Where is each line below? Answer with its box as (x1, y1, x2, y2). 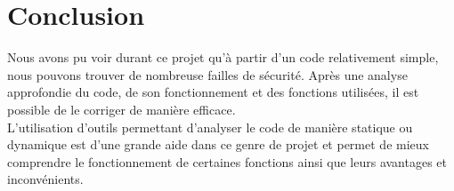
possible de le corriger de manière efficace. (7, 99, 236, 118)
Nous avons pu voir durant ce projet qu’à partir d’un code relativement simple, (7, 48, 439, 67)
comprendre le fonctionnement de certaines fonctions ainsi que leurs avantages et (7, 152, 448, 171)
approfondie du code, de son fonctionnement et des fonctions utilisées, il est (7, 83, 419, 101)
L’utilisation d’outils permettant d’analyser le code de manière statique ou (7, 117, 413, 136)
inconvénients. (7, 170, 84, 188)
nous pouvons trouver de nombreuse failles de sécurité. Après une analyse (7, 65, 408, 84)
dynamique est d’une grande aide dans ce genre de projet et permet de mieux (7, 135, 429, 154)
